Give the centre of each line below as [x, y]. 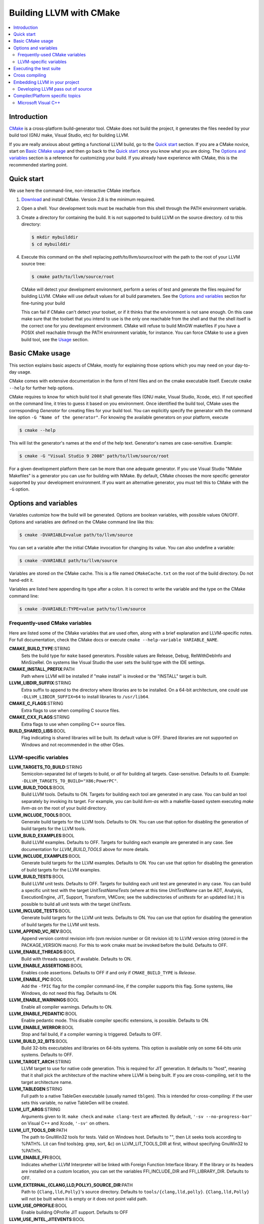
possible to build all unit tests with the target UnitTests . [76, 904]
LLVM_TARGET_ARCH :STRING [40, 1061]
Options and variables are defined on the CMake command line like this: [81, 522]
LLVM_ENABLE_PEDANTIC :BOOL [43, 1013]
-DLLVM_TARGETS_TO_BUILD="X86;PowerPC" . [70, 780]
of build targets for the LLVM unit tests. [61, 924]
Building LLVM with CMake [65, 13]
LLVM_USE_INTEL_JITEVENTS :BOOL [47, 1219]
